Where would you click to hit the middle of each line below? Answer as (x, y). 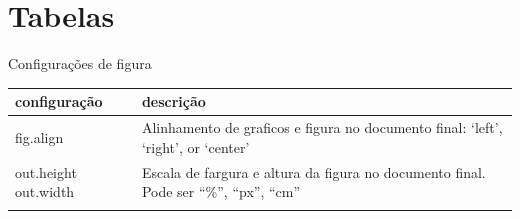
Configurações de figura (80, 63)
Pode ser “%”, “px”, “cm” (221, 191)
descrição (173, 101)
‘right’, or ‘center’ (195, 146)
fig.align (39, 136)
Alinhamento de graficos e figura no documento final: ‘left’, (322, 127)
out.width (45, 191)
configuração (59, 101)
